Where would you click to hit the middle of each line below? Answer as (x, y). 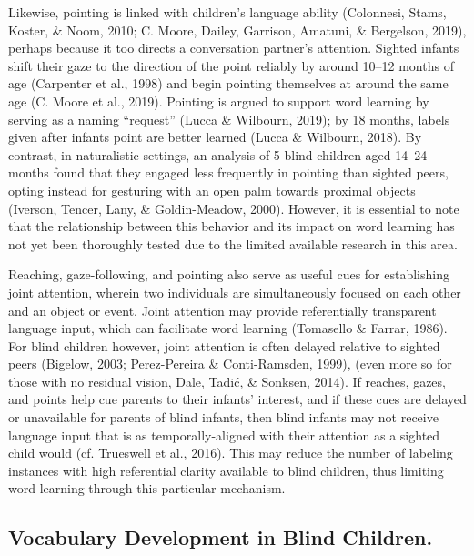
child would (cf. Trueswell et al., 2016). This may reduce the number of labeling (231, 453)
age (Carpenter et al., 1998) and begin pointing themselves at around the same (228, 83)
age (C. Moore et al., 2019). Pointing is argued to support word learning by (219, 101)
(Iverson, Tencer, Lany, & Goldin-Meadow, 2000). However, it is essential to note (234, 208)
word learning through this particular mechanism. (147, 488)
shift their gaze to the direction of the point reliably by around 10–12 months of (231, 65)
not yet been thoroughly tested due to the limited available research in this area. (233, 243)
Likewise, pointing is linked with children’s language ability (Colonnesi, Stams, (227, 12)
